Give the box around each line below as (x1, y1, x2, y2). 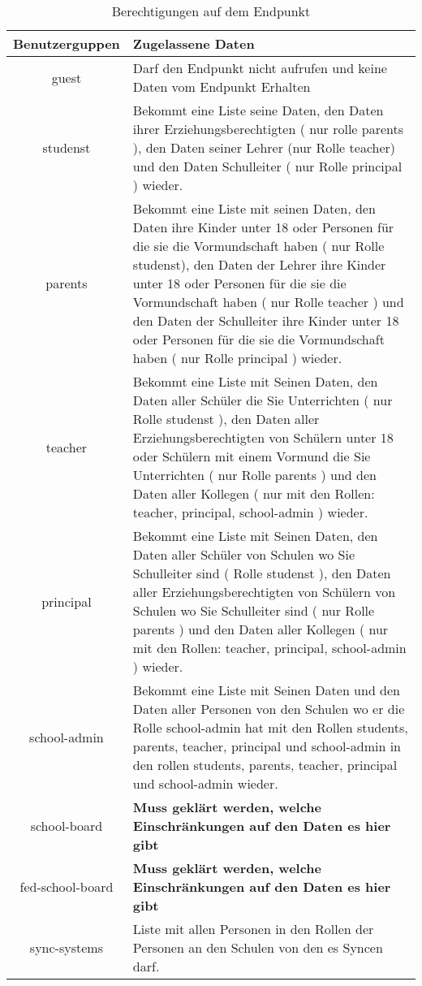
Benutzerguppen (13, 34, 120, 53)
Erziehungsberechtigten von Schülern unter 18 (132, 428, 394, 447)
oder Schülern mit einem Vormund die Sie (132, 447, 371, 465)
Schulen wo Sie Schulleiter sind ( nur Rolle (132, 601, 375, 620)
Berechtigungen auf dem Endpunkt (111, 2, 311, 20)
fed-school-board (19, 877, 114, 896)
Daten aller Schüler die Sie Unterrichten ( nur (132, 391, 393, 409)
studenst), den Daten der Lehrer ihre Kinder (132, 255, 386, 274)
